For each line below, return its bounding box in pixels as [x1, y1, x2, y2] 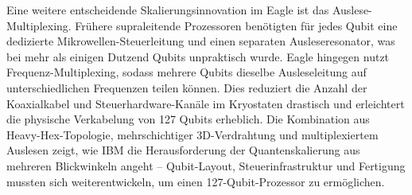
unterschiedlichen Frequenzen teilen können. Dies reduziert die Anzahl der [6, 79, 367, 96]
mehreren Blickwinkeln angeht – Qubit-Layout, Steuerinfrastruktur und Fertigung [6, 157, 406, 174]
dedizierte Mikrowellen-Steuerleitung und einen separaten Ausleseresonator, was [6, 33, 395, 49]
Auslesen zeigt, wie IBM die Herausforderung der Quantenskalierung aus [6, 142, 360, 158]
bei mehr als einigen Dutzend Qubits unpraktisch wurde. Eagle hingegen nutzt [6, 48, 390, 64]
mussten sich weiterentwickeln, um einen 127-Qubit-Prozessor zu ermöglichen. [6, 173, 385, 189]
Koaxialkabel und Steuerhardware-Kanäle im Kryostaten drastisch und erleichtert [6, 95, 405, 111]
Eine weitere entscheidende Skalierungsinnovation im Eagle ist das [6, 2, 329, 18]
